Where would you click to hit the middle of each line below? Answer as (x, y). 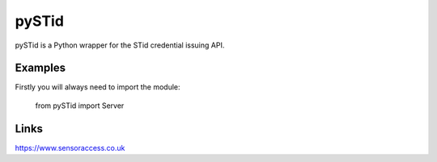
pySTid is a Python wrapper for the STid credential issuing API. (120, 45)
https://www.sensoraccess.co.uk (70, 147)
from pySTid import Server (80, 106)
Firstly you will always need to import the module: (98, 87)
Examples (40, 68)
